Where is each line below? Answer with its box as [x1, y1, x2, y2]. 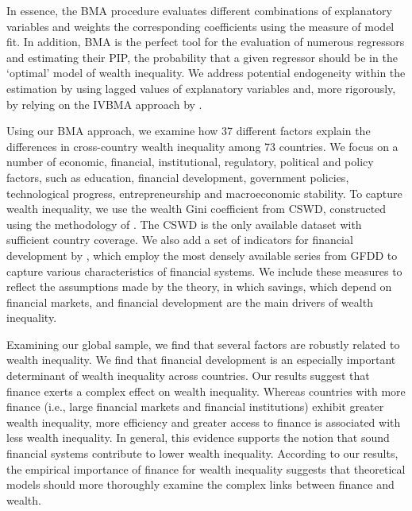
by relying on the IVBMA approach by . [6, 95, 202, 112]
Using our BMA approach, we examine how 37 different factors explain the [6, 122, 371, 139]
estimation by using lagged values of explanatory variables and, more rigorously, [6, 79, 396, 96]
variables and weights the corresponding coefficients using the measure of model [6, 17, 395, 34]
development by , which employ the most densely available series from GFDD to [6, 246, 398, 263]
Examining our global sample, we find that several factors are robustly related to [6, 335, 400, 352]
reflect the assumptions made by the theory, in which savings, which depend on [6, 278, 392, 295]
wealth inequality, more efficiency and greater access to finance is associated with [6, 413, 401, 430]
